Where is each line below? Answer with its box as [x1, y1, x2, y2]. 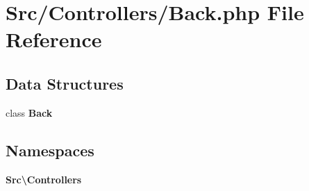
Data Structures [6, 72, 124, 94]
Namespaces [6, 139, 94, 160]
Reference [6, 25, 102, 53]
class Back [6, 105, 53, 119]
